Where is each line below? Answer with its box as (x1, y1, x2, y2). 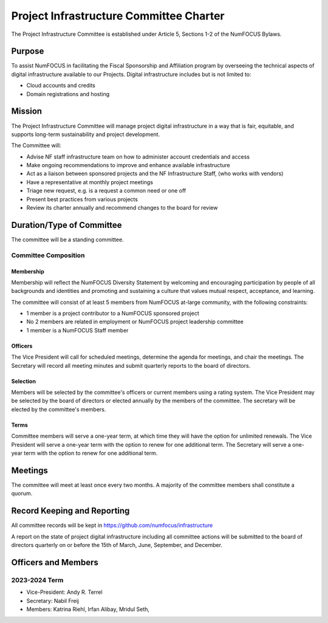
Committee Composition (11, 251, 85, 260)
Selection (11, 377, 36, 385)
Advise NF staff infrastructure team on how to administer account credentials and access (26, 153, 250, 160)
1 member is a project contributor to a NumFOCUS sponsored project (26, 310, 200, 317)
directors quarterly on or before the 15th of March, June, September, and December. (11, 541, 223, 548)
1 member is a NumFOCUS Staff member (26, 326, 129, 334)
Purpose (11, 46, 44, 57)
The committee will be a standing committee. (11, 236, 124, 243)
